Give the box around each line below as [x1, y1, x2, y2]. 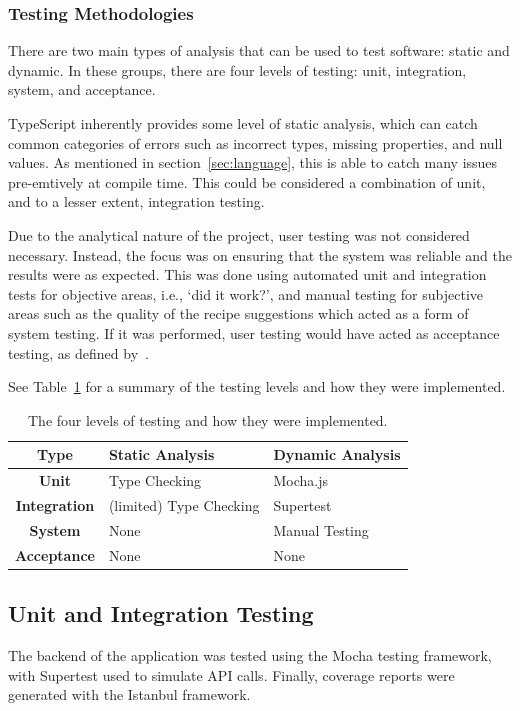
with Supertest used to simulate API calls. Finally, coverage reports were [8, 664, 455, 685]
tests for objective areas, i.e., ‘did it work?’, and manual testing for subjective [8, 283, 483, 304]
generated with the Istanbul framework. [8, 684, 251, 705]
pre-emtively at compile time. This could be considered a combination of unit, [8, 171, 486, 192]
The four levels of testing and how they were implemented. [27, 409, 388, 430]
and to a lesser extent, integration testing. [8, 191, 265, 212]
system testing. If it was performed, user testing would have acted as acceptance [8, 322, 500, 343]
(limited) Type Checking [108, 495, 260, 515]
